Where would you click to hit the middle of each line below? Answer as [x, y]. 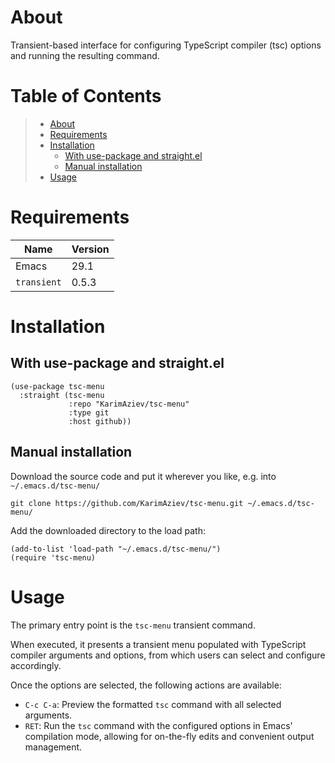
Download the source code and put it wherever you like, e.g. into [143, 476]
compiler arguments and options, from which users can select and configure [168, 655]
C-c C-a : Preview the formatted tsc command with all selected [153, 704]
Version [90, 249]
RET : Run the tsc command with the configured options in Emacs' [158, 725]
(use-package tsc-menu [57, 386]
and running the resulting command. [85, 55]
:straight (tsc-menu [62, 395]
